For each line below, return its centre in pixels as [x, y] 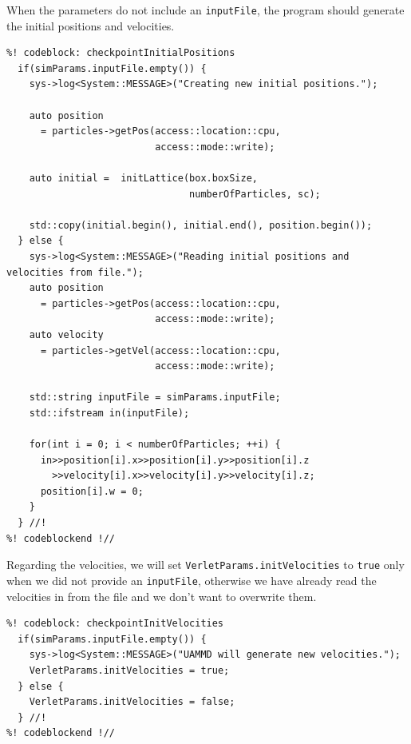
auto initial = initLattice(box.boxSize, [143, 178]
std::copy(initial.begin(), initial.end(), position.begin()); [201, 225]
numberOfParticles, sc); [255, 194]
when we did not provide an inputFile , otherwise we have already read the [192, 580]
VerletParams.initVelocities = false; [132, 702]
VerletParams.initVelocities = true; [129, 670]
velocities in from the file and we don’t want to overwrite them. [162, 596]
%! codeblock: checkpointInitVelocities [115, 624]
